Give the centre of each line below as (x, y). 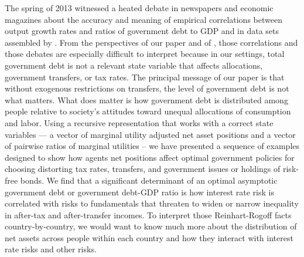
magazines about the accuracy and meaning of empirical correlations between (144, 19)
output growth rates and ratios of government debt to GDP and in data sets (142, 31)
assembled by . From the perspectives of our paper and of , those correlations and (151, 42)
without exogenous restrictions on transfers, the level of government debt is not (147, 88)
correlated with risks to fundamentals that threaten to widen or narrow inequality (152, 203)
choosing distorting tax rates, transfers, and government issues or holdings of (143, 169)
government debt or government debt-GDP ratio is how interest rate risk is (139, 192)
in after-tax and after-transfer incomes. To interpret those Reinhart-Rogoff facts (148, 214)
